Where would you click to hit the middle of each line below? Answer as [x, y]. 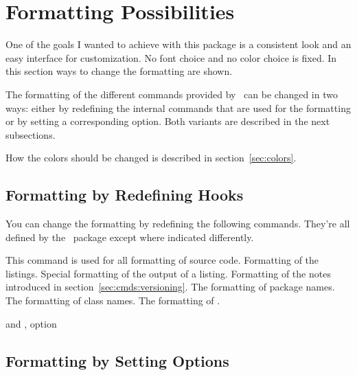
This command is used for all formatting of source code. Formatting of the [162, 260]
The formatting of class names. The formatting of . [113, 300]
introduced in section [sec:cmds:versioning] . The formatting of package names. [170, 287]
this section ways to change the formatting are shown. [119, 71]
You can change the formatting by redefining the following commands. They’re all [178, 224]
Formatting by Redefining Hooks [125, 195]
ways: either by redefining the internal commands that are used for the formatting [178, 107]
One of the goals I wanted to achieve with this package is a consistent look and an [178, 44]
